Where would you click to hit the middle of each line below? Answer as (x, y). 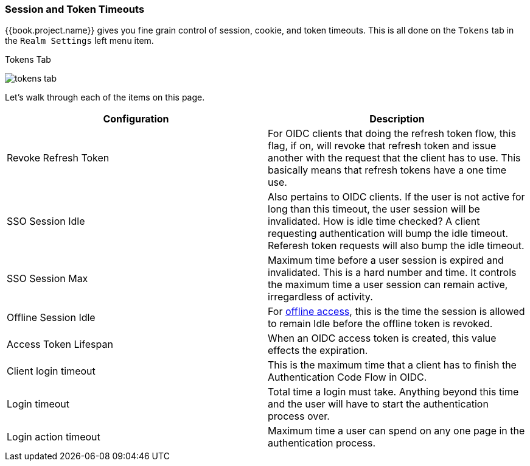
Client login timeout (51, 371)
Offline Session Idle (51, 318)
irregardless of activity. (320, 297)
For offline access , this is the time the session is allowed (396, 312)
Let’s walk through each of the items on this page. (105, 97)
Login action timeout (54, 437)
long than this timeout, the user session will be (374, 209)
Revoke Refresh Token (58, 158)
